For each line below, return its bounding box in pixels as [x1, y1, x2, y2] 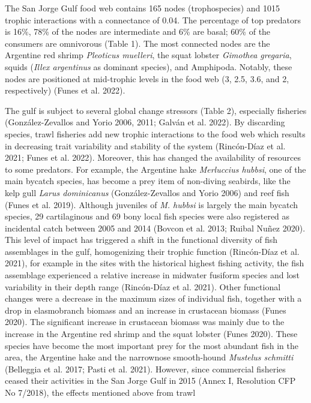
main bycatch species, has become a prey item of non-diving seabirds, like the [5, 175, 291, 187]
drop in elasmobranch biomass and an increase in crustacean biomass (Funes [5, 303, 286, 316]
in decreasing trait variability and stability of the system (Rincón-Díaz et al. [5, 139, 286, 152]
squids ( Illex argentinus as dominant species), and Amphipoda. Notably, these [5, 60, 292, 73]
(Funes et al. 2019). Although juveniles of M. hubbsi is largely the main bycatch [5, 198, 298, 210]
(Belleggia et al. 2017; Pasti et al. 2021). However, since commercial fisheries [5, 362, 286, 375]
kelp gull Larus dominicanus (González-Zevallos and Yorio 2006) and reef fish [5, 186, 289, 199]
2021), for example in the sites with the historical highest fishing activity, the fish [5, 257, 304, 269]
